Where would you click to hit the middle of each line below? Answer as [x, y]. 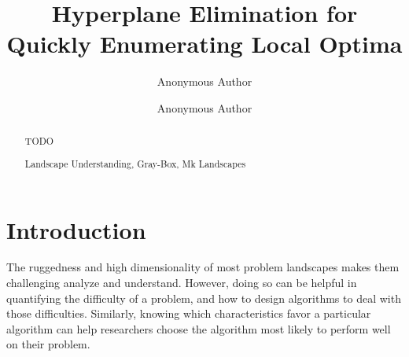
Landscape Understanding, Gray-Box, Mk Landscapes [135, 163]
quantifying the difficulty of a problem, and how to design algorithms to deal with [204, 298]
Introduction [76, 229]
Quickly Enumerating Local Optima [204, 44]
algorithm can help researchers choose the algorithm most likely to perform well [199, 328]
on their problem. [48, 344]
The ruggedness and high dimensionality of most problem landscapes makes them [203, 267]
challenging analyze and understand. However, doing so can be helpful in [182, 283]
